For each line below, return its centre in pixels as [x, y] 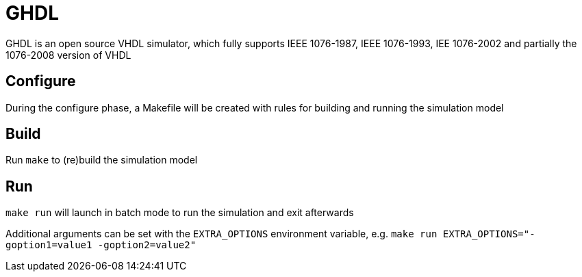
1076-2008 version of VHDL [68, 55]
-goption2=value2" [147, 245]
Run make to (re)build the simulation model [102, 160]
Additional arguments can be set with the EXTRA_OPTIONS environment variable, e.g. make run [222, 234]
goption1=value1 [49, 245]
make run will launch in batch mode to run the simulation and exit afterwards [180, 213]
